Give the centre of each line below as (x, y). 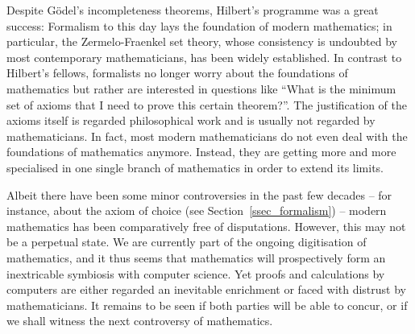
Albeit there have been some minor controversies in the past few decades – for (199, 194)
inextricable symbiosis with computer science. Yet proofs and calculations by (196, 273)
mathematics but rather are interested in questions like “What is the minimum (201, 88)
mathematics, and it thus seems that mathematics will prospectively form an (196, 257)
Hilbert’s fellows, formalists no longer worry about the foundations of (177, 73)
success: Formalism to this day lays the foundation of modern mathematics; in (199, 25)
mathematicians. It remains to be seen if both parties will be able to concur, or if (207, 305)
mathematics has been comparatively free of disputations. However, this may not (206, 226)
